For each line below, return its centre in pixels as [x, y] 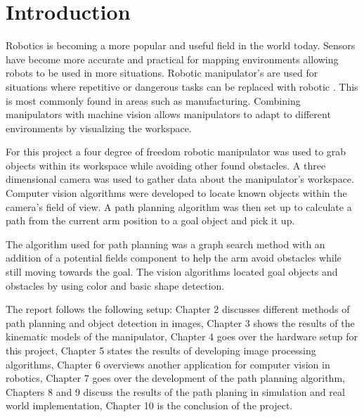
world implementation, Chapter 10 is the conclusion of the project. [149, 405]
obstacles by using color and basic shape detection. [115, 285]
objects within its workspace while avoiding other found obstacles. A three [166, 165]
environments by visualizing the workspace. [99, 128]
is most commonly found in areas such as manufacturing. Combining [153, 100]
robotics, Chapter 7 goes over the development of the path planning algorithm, [175, 378]
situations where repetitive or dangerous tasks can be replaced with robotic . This [182, 86]
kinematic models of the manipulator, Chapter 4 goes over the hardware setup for [182, 336]
